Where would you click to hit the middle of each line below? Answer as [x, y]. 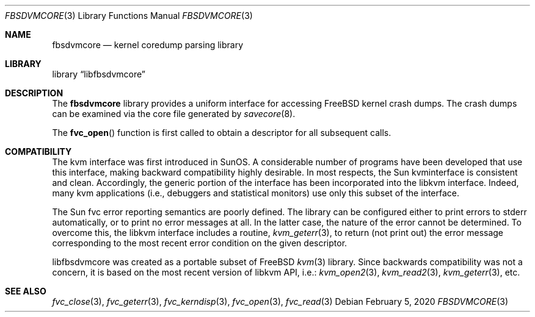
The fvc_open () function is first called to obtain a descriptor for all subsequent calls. [222, 133]
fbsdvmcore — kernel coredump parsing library [148, 45]
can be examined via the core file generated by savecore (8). [174, 114]
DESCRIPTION [34, 93]
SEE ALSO [26, 291]
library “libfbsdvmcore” [99, 74]
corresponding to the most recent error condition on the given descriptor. [200, 243]
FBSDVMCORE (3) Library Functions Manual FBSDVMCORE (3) [129, 16]
